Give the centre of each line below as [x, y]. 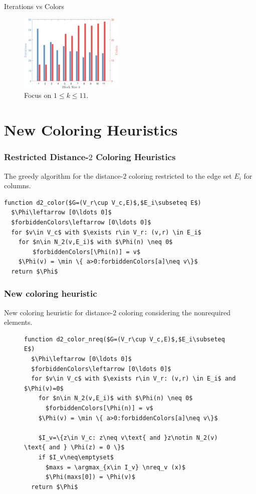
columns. [18, 186]
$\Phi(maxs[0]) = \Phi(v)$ [90, 477]
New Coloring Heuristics [91, 130]
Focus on [38, 95]
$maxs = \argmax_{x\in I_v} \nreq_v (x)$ [115, 467]
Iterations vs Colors [34, 6]
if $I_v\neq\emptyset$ [76, 458]
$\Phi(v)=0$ [44, 388]
